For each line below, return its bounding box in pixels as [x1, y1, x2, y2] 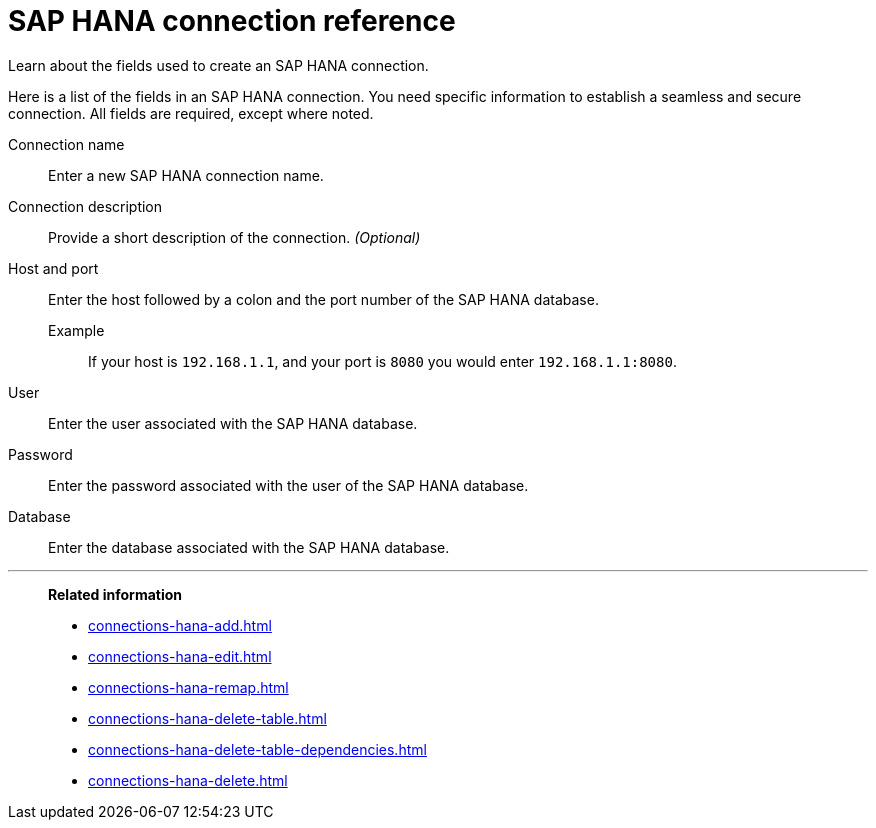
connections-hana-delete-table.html [88, 709, 327, 727]
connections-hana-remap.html [88, 678, 289, 696]
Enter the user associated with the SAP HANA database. [48, 414, 418, 432]
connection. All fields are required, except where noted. [8, 104, 374, 122]
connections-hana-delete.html [88, 771, 288, 789]
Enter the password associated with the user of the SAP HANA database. [48, 476, 529, 494]
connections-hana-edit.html [88, 647, 272, 665]
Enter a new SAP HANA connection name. [48, 166, 324, 184]
